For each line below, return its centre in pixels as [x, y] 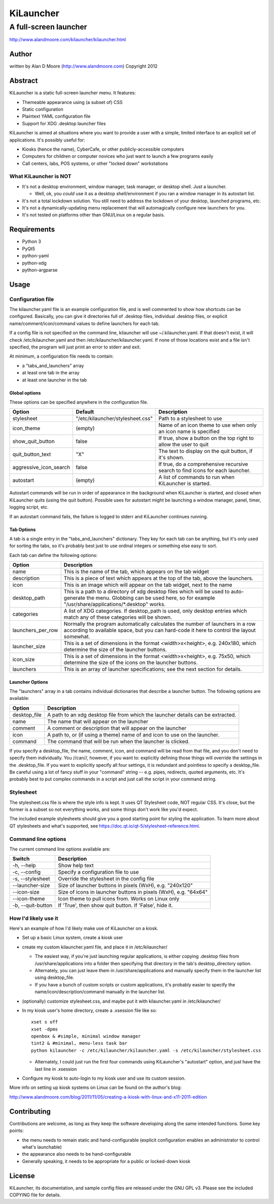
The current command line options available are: [60, 849]
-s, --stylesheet [31, 879]
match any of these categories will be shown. [118, 617]
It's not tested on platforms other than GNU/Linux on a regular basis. [93, 215]
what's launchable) [42, 1147]
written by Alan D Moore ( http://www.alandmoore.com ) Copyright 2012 [83, 66]
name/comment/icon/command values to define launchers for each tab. [84, 323]
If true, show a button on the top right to [206, 438]
